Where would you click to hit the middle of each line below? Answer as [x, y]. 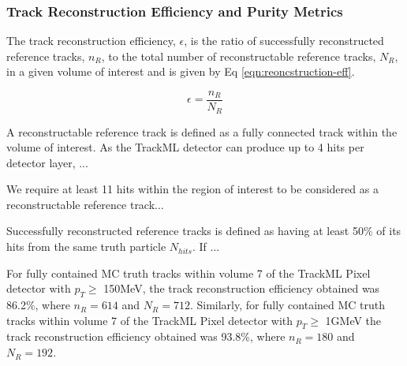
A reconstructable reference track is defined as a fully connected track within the [202, 131]
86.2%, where [38, 305]
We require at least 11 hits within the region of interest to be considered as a [192, 189]
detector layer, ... [47, 162]
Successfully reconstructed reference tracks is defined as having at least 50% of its [204, 231]
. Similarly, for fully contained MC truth [288, 305]
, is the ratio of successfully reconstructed [284, 41]
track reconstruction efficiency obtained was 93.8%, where [146, 336]
